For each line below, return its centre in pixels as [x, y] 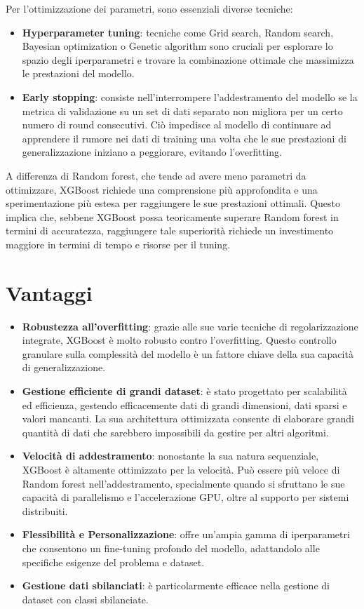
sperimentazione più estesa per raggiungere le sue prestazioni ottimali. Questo [173, 203]
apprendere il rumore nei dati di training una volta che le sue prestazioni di [184, 138]
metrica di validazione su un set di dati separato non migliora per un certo [182, 111]
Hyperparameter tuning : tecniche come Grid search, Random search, [178, 32]
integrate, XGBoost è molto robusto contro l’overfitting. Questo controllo [179, 340]
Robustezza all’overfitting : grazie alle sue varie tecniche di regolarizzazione [190, 326]
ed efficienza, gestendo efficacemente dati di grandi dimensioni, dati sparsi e [184, 404]
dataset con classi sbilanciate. [85, 599]
